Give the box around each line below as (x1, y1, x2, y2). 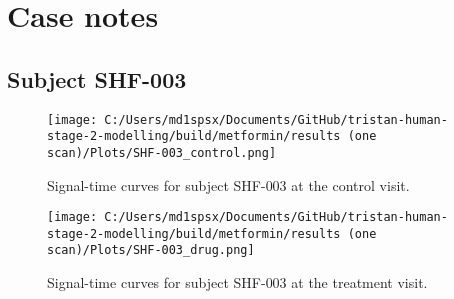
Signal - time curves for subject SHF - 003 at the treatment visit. (47, 272, 428, 293)
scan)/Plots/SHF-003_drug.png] (47, 243, 255, 258)
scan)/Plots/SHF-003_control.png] (47, 145, 277, 160)
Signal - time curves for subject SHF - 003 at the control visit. (47, 174, 410, 195)
